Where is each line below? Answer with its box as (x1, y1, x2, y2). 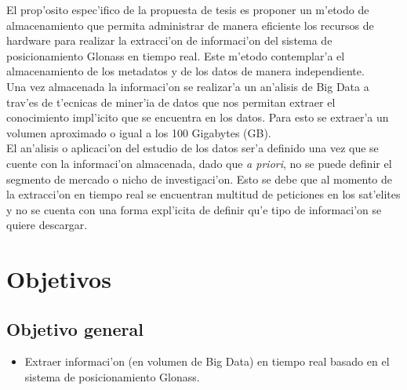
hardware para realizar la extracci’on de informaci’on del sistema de (6, 32, 333, 49)
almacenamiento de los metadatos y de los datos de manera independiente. (6, 63, 365, 79)
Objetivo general (6, 316, 144, 341)
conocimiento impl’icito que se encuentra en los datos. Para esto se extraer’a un (6, 109, 389, 126)
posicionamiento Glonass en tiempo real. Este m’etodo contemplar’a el (6, 47, 345, 64)
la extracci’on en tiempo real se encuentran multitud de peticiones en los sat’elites (6, 186, 401, 202)
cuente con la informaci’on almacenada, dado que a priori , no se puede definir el (6, 155, 392, 171)
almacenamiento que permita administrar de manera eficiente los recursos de (6, 16, 374, 33)
